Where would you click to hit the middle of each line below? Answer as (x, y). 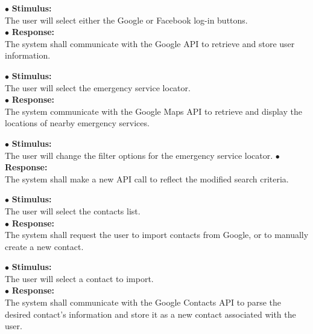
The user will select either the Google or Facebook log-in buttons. (126, 20)
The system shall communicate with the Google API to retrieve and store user (150, 43)
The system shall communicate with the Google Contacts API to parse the (143, 302)
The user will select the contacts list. (73, 210)
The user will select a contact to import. (79, 278)
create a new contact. (44, 246)
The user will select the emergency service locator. (98, 87)
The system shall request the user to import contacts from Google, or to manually (157, 235)
